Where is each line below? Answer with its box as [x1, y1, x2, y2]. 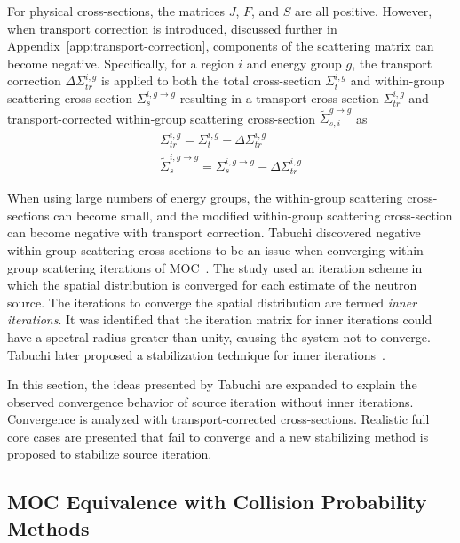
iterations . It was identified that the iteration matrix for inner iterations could [7, 310, 432, 329]
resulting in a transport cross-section [179, 88, 379, 107]
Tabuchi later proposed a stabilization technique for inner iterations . [7, 345, 385, 363]
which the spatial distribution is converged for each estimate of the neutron [7, 275, 417, 294]
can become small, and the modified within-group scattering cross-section [53, 205, 453, 224]
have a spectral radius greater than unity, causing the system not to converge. [7, 327, 431, 346]
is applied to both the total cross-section [100, 71, 321, 90]
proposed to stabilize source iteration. [7, 444, 212, 463]
